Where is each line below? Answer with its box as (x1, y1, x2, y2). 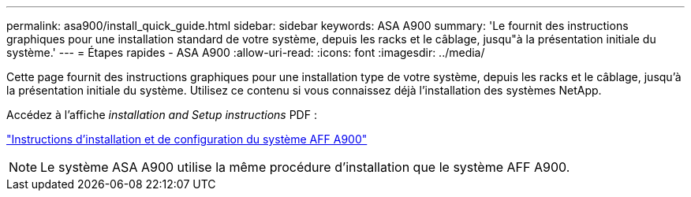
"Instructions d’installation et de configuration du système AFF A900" (6, 132, 368, 146)
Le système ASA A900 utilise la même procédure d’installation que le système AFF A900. (40, 159, 570, 175)
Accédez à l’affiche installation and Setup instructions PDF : (6, 108, 317, 121)
